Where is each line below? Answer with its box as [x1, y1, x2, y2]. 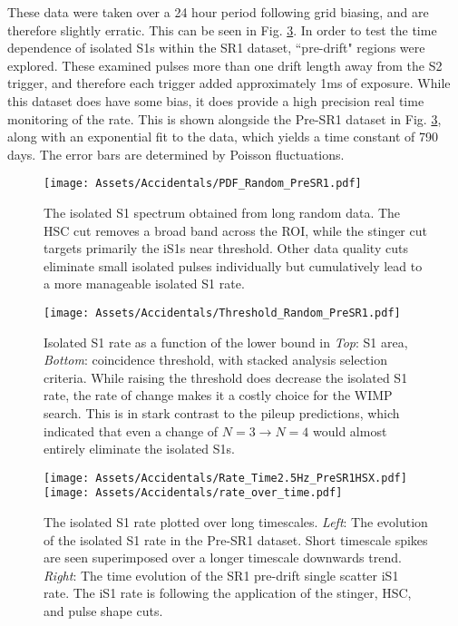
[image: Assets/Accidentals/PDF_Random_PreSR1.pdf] [44, 177, 362, 191]
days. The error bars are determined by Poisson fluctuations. [7, 144, 345, 163]
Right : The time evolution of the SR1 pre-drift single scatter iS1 [44, 565, 399, 584]
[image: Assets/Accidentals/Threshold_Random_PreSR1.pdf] [44, 306, 401, 319]
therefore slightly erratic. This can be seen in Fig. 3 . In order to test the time [7, 20, 437, 39]
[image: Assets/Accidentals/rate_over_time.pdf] [44, 486, 343, 500]
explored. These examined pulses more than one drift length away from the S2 [7, 55, 443, 74]
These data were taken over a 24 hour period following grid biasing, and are [7, 3, 429, 21]
